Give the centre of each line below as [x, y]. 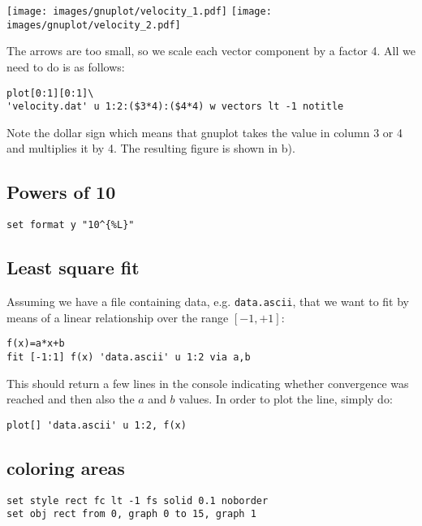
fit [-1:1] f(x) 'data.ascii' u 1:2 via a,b [129, 357]
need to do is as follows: [66, 66]
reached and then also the [71, 399]
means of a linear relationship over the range [118, 317]
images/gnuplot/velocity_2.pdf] [94, 25]
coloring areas [66, 467]
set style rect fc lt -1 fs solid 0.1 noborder [138, 500]
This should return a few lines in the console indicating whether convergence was [208, 383]
